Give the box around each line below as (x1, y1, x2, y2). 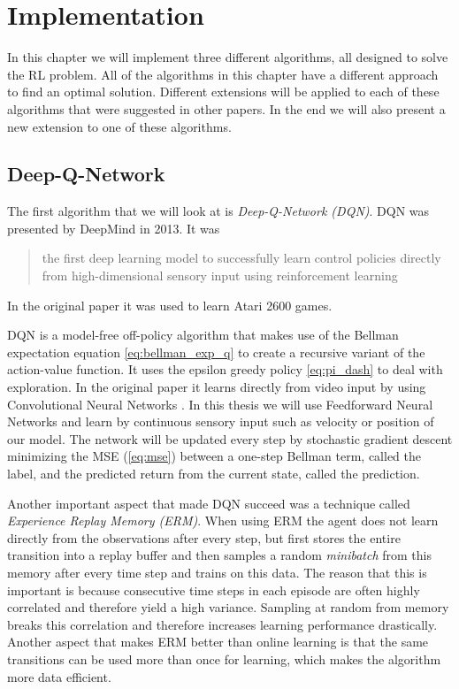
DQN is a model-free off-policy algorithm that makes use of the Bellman (7, 325, 399, 344)
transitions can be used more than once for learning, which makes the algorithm (7, 649, 441, 668)
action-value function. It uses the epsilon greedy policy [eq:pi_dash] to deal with (7, 360, 443, 379)
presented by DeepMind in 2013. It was (7, 218, 220, 237)
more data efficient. (7, 667, 111, 685)
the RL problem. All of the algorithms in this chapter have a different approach (7, 65, 439, 83)
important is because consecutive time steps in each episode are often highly (7, 580, 420, 599)
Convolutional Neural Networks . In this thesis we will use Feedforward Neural (7, 394, 433, 413)
